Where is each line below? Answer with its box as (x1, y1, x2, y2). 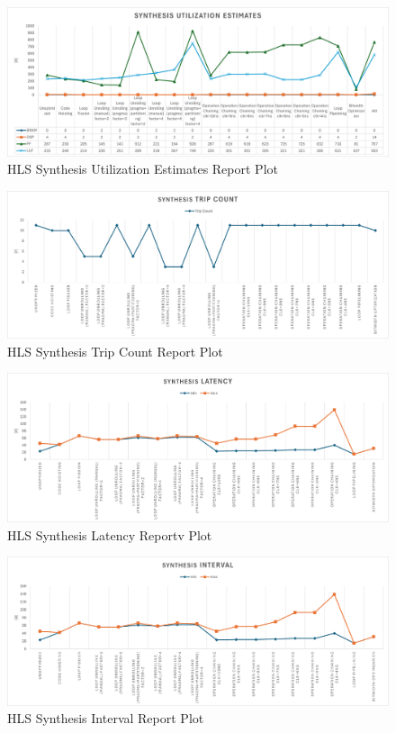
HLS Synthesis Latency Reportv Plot (7, 525, 212, 544)
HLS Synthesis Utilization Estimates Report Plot (7, 159, 278, 178)
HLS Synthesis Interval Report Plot (7, 709, 204, 728)
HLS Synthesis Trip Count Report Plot (7, 341, 223, 360)
